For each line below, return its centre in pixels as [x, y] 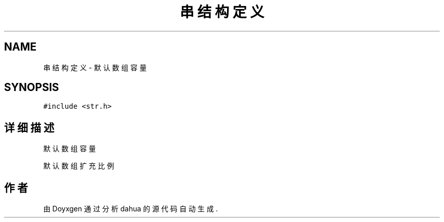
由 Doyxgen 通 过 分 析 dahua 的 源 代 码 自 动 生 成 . [131, 209]
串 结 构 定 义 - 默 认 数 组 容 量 [95, 67]
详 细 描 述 [29, 127]
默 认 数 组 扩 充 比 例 [79, 166]
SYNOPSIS [32, 87]
